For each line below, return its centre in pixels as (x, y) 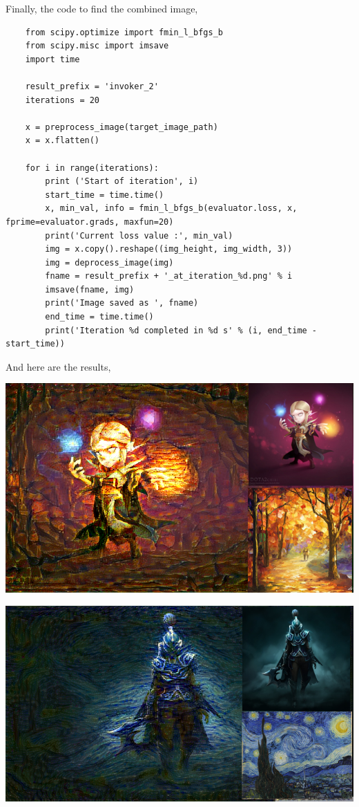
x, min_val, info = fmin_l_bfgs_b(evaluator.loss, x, (171, 208)
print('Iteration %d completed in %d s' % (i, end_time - (181, 330)
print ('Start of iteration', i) (122, 182)
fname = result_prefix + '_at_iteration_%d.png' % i (169, 276)
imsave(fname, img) (90, 289)
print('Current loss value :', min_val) (139, 235)
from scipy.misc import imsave (97, 46)
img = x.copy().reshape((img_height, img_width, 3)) (169, 249)
